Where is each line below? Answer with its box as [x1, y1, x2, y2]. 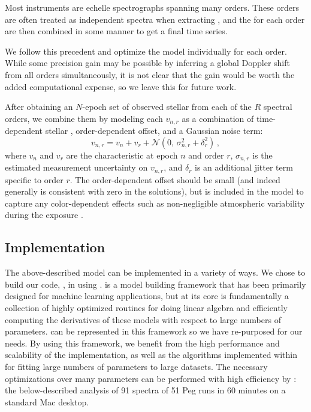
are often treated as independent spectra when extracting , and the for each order [5, 13, 305, 25]
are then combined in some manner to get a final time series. [5, 25, 228, 37]
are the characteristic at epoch [66, 148, 178, 161]
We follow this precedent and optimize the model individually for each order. [5, 44, 287, 57]
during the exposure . [5, 208, 83, 221]
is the [252, 148, 273, 161]
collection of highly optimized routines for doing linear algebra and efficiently [5, 301, 288, 314]
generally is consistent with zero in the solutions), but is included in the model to [5, 185, 304, 198]
